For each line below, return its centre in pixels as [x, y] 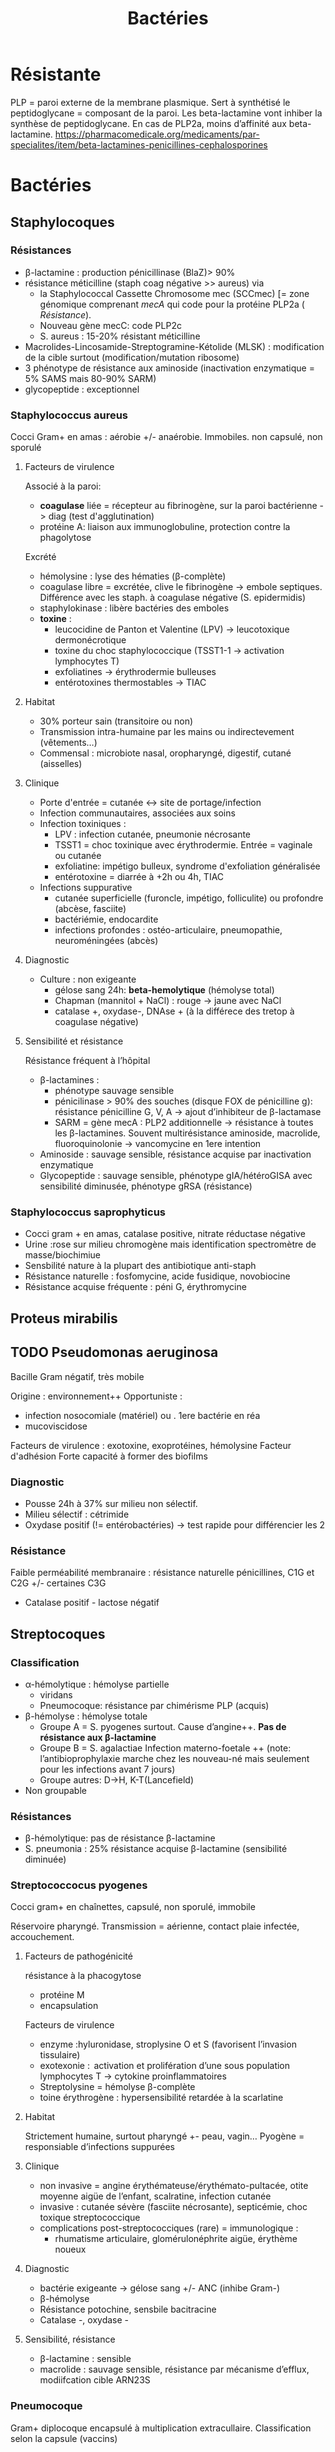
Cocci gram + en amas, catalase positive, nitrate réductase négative [165, 1234]
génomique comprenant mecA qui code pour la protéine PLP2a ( [172, 304]
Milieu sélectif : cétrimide [77, 1514]
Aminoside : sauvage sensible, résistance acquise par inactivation [175, 1154]
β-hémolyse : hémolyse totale [86, 1716]
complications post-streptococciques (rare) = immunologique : [169, 2228]
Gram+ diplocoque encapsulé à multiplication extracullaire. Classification [161, 2428]
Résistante [56, 74]
